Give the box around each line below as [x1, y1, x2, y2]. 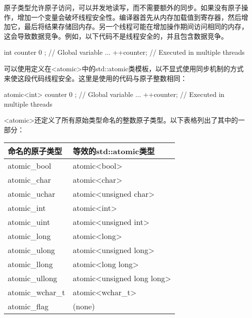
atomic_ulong [8, 244, 55, 255]
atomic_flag [8, 300, 49, 312]
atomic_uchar [8, 188, 55, 199]
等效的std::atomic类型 [73, 145, 155, 157]
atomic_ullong [8, 272, 57, 284]
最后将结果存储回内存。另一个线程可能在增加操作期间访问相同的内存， [24, 21, 248, 32]
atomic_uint [8, 216, 50, 227]
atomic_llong [8, 258, 53, 270]
